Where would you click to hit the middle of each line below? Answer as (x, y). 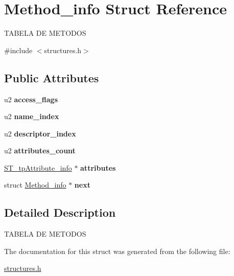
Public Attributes (52, 77)
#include (18, 50)
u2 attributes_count (40, 151)
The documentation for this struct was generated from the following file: (117, 251)
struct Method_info (35, 185)
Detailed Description (60, 212)
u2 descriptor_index (40, 133)
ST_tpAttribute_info (38, 167)
